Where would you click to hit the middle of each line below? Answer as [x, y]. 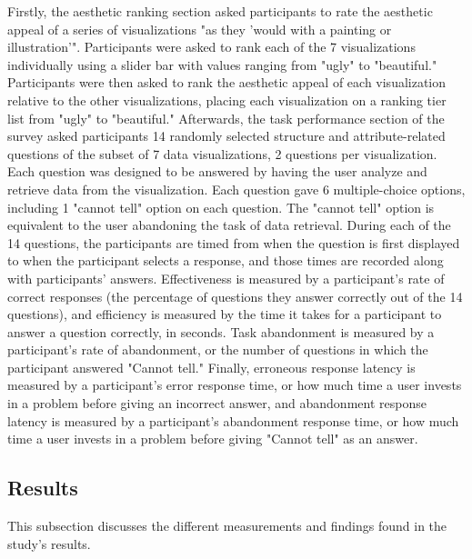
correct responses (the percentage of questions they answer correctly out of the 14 [235, 296]
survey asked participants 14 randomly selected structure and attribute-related [226, 136]
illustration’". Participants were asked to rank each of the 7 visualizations [211, 47]
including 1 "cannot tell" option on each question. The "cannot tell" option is [221, 207]
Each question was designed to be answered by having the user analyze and [217, 171]
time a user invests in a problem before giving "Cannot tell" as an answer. [213, 439]
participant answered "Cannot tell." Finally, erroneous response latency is [211, 367]
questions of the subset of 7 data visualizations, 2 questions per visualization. [222, 153]
